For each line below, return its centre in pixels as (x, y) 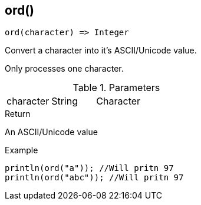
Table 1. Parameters (116, 88)
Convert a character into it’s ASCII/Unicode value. (101, 51)
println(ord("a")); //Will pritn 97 (89, 168)
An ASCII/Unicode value (51, 132)
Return (18, 114)
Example (22, 150)
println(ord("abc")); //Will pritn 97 (94, 178)
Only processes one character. (64, 69)
